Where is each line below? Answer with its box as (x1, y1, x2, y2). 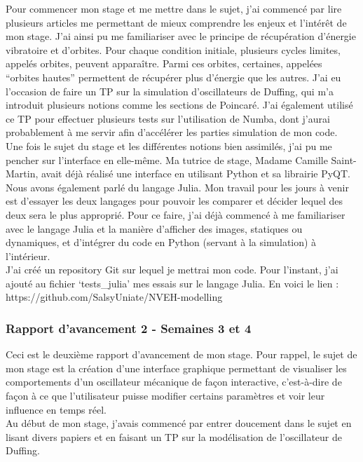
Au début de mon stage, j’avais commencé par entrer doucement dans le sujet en (6, 416, 352, 430)
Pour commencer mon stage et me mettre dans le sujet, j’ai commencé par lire (6, 1, 342, 15)
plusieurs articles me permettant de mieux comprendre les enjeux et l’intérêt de (6, 15, 347, 29)
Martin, (6, 166, 39, 181)
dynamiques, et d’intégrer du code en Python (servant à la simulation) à (6, 235, 317, 250)
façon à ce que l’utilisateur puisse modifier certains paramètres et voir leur (6, 388, 325, 403)
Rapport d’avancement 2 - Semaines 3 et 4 (6, 319, 252, 337)
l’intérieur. (6, 248, 50, 263)
